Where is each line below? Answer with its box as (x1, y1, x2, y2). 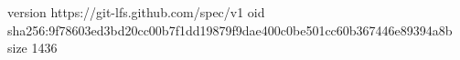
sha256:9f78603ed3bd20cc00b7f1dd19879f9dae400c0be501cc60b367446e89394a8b (7, 20, 453, 39)
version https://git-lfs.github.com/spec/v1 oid (7, 3, 265, 21)
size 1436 (7, 38, 58, 57)
